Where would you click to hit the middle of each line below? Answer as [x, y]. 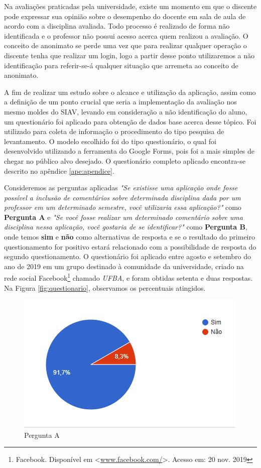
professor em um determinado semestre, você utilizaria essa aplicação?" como [123, 207]
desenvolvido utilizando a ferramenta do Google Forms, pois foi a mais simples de [129, 151]
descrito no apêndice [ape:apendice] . [59, 170]
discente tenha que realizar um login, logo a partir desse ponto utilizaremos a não [129, 55]
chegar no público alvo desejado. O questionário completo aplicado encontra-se [125, 160]
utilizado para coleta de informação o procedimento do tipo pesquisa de [114, 131]
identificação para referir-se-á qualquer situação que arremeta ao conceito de [121, 65]
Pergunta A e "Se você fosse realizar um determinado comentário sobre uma [123, 217]
